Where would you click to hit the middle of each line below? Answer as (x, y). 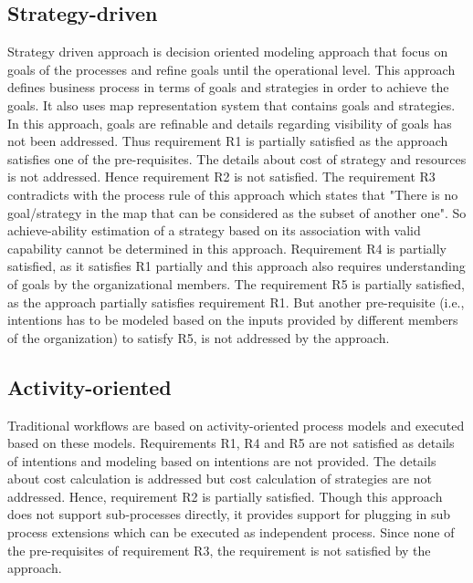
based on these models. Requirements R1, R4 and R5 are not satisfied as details (231, 443)
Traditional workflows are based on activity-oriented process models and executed (236, 425)
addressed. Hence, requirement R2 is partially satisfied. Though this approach (225, 496)
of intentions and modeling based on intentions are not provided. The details (222, 460)
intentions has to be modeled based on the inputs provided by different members (233, 320)
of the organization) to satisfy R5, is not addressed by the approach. (199, 337)
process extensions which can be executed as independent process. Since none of (231, 532)
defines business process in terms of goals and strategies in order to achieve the (228, 87)
